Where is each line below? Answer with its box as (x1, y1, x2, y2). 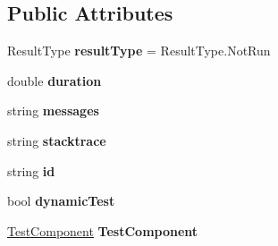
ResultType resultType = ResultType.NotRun (7, 41, 271, 60)
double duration (7, 71, 102, 89)
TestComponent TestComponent (7, 221, 198, 240)
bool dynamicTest (7, 191, 115, 210)
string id (7, 161, 55, 180)
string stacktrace (7, 131, 106, 149)
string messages (7, 101, 99, 120)
